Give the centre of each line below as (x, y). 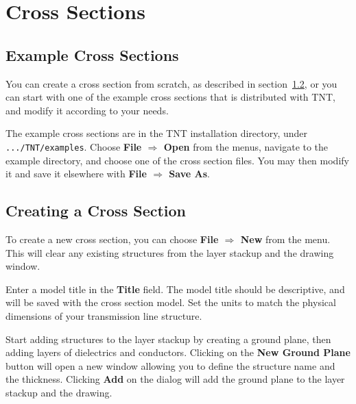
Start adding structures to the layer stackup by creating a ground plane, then (168, 339)
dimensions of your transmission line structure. (104, 315)
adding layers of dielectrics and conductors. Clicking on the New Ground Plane (178, 352)
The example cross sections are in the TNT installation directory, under (157, 133)
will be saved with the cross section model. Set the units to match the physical (171, 302)
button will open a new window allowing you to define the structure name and (170, 365)
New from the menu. (285, 239)
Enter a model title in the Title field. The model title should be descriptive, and (175, 289)
